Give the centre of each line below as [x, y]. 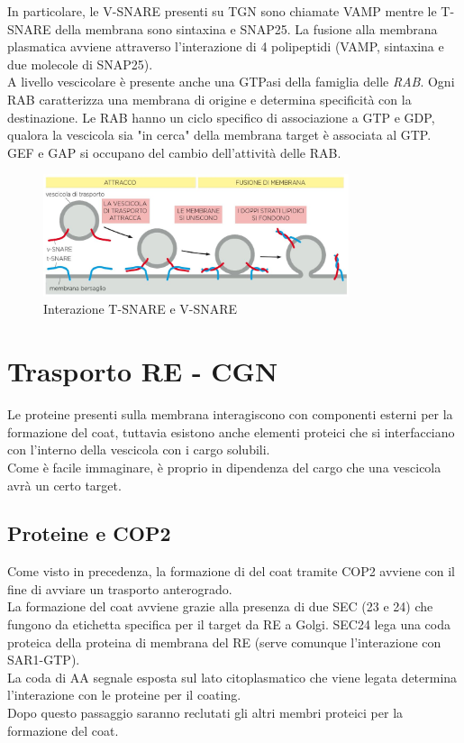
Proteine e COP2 [89, 533]
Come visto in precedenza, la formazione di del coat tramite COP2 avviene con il [231, 571]
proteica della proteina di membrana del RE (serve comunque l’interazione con [224, 642]
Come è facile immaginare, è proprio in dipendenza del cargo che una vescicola [224, 467]
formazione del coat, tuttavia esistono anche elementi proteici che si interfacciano [231, 431]
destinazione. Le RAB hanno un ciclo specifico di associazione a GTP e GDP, [221, 117]
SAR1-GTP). [44, 660]
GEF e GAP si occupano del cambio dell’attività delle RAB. [174, 152]
